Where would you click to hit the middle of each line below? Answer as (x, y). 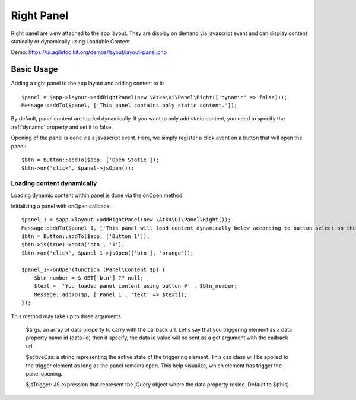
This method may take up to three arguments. (67, 316)
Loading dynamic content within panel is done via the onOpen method (97, 195)
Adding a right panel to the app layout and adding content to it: (88, 84)
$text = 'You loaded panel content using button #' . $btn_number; (135, 286)
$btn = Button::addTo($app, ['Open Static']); (90, 160)
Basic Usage (34, 69)
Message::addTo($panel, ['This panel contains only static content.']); (129, 106)
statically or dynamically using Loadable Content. (71, 41)
